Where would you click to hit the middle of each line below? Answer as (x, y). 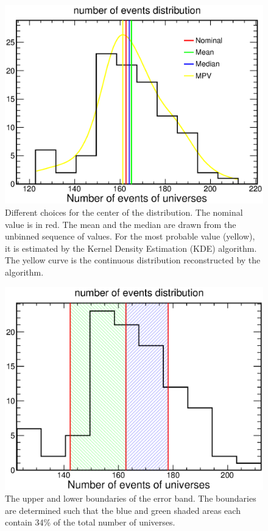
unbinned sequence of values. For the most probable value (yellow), (130, 236)
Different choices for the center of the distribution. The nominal (124, 212)
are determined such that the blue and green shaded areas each (123, 510)
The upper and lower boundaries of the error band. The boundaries (131, 498)
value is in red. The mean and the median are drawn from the (121, 224)
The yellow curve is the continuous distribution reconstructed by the (133, 260)
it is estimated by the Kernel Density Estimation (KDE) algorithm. (131, 248)
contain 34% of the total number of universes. (90, 522)
